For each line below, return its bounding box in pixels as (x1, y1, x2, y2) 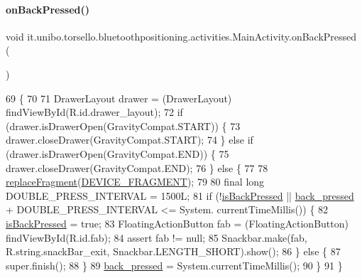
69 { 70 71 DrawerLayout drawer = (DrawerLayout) (6, 90, 232, 105)
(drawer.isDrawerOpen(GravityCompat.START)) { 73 (6, 118, 241, 133)
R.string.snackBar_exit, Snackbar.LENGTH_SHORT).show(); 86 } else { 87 (6, 244, 341, 259)
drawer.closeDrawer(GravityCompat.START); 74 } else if (6, 132, 253, 147)
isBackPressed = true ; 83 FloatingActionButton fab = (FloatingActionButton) (6, 215, 349, 230)
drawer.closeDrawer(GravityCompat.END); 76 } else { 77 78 (6, 160, 268, 175)
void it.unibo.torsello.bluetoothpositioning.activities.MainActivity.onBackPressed (6, 28, 357, 43)
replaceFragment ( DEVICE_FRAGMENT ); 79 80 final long (6, 174, 265, 189)
